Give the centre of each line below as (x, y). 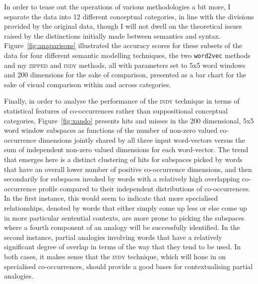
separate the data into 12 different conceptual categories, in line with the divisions (129, 16)
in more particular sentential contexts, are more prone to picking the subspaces (124, 217)
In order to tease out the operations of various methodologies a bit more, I (117, 6)
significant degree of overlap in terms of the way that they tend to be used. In (123, 247)
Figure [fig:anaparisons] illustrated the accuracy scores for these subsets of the (123, 45)
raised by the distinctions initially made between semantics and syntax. (112, 35)
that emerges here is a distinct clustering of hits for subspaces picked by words (123, 159)
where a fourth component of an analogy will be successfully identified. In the (122, 227)
